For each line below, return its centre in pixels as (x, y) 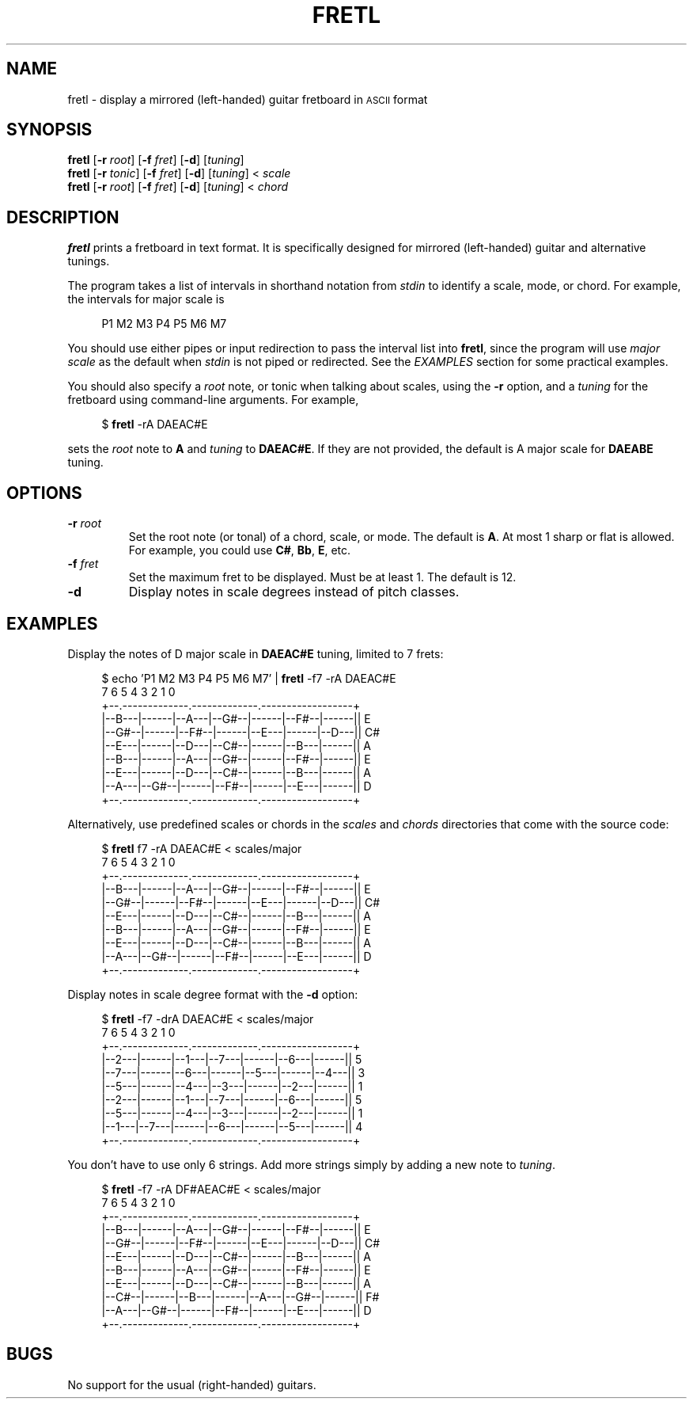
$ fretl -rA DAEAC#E (155, 425)
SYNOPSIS (49, 130)
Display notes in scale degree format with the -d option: (213, 994)
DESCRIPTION (63, 217)
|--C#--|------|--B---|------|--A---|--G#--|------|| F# (240, 1296)
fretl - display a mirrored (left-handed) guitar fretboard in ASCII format (248, 99)
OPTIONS (44, 493)
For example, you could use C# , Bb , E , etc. (240, 550)
